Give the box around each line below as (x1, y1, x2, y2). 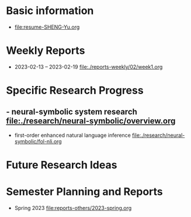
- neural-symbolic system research (6, 107, 137, 117)
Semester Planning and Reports (6, 185, 164, 198)
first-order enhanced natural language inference (14, 132, 131, 139)
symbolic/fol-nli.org (14, 137, 62, 144)
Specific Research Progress (6, 84, 144, 97)
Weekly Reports (6, 44, 85, 57)
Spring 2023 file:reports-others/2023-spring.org (14, 205, 132, 211)
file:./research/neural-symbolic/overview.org (6, 116, 176, 126)
